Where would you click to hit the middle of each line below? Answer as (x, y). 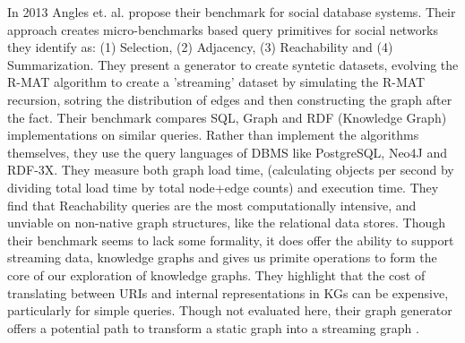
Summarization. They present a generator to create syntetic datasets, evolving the (233, 64)
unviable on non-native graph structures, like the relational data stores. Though (226, 223)
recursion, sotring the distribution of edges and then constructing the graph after (230, 99)
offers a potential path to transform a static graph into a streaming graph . (213, 327)
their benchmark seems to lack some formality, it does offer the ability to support (231, 240)
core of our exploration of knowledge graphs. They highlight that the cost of (216, 274)
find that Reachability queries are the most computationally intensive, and (212, 205)
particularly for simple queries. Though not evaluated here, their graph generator (230, 310)
